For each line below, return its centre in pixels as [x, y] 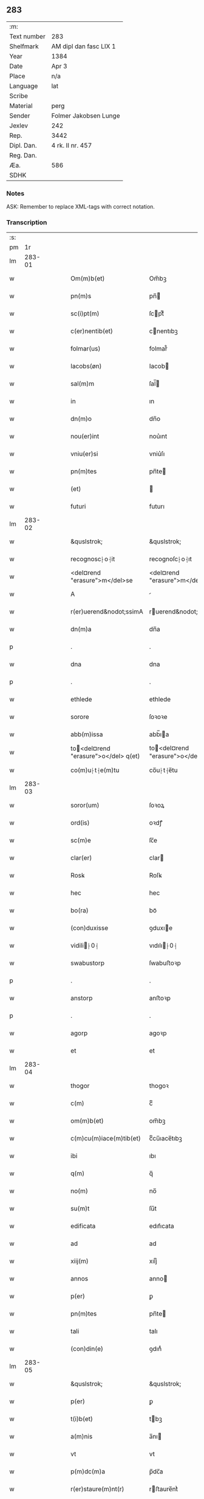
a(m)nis [82, 1437]
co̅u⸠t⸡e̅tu [163, 770]
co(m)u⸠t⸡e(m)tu [95, 770]
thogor [80, 1086]
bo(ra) [80, 910]
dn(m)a [81, 629]
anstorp [82, 998]
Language [24, 86]
